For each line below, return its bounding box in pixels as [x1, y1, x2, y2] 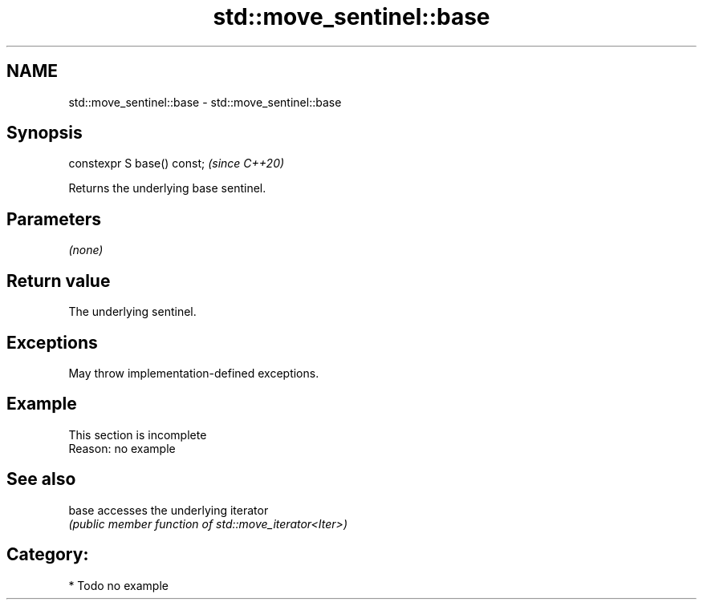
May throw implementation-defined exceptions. [68, 366, 319, 380]
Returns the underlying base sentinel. [68, 181, 266, 196]
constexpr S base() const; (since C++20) [68, 156, 285, 171]
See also [6, 469, 76, 490]
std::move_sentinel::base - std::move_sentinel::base [68, 95, 342, 109]
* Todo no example [68, 578, 169, 592]
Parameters [6, 208, 101, 229]
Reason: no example [68, 441, 176, 455]
